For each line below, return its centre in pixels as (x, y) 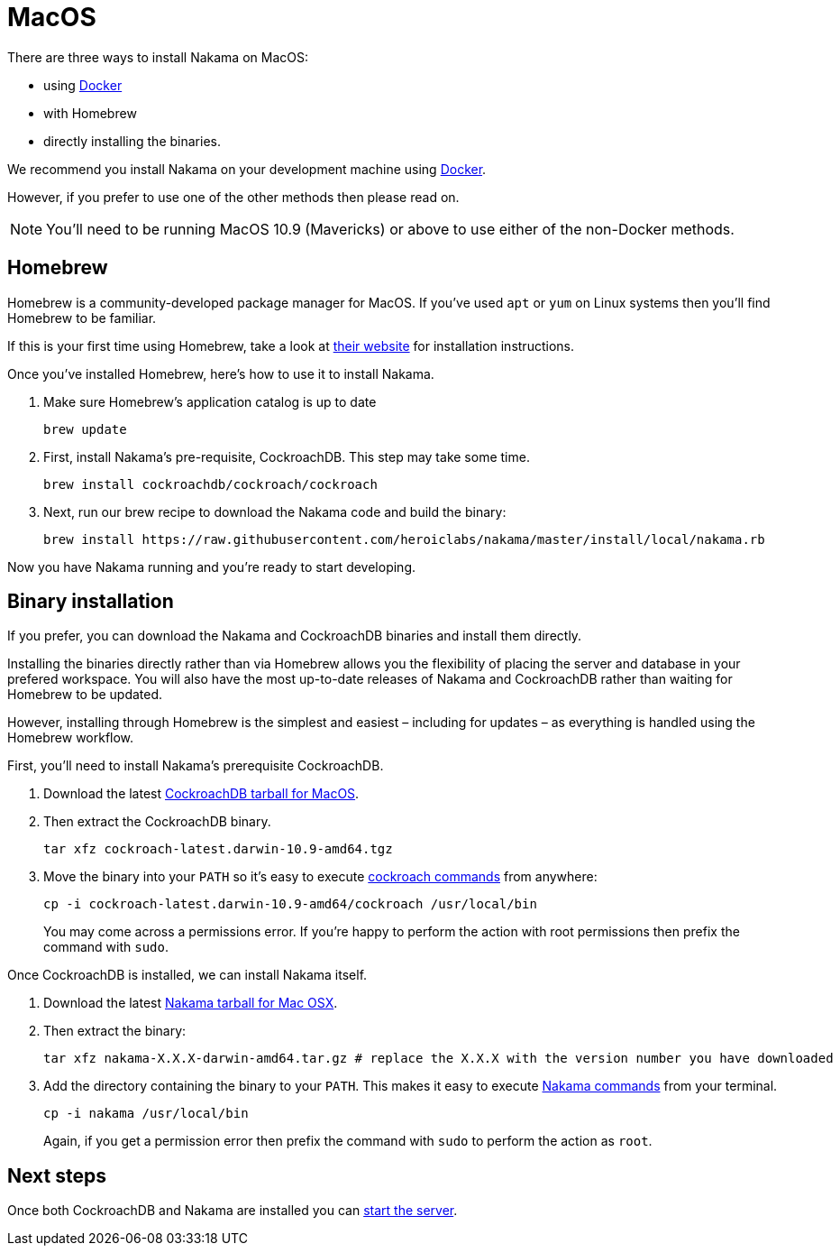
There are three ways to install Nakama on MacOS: (158, 57)
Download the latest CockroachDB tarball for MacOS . (201, 794)
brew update (85, 429)
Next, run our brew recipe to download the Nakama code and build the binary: (275, 511)
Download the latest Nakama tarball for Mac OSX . (191, 1003)
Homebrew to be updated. (85, 695)
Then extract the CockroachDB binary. (157, 822)
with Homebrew (90, 113)
